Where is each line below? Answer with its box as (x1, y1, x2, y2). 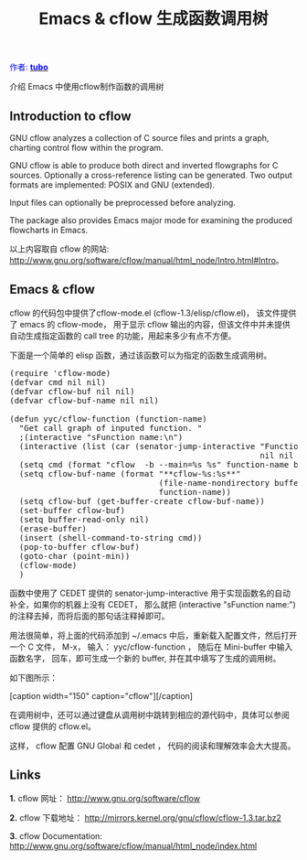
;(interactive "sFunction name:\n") (18, 432, 184, 442)
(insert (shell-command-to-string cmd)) (18, 532, 203, 543)
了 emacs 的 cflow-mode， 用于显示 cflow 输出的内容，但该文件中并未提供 (9, 318, 291, 329)
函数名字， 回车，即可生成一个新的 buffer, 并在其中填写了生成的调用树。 (9, 652, 281, 663)
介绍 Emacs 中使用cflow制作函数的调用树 (9, 81, 164, 92)
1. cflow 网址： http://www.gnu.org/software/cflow (9, 792, 201, 803)
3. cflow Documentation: (9, 830, 103, 842)
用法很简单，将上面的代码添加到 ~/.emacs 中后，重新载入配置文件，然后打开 (9, 629, 298, 640)
